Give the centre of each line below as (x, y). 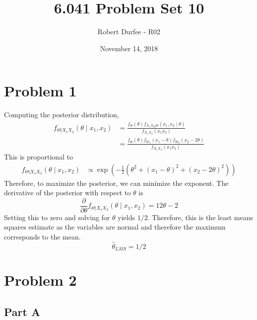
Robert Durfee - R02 (129, 32)
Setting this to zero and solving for (57, 217)
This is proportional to (39, 156)
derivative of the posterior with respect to (67, 193)
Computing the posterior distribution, (62, 115)
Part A (22, 311)
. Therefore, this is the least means (200, 217)
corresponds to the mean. (42, 236)
